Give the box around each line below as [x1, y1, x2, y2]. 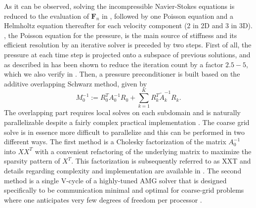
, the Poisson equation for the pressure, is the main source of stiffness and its [4, 30, 237, 40]
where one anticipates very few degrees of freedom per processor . [4, 194, 202, 205]
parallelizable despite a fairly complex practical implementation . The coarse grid [4, 117, 250, 127]
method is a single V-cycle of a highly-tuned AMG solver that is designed [4, 175, 227, 185]
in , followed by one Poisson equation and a [102, 10, 234, 21]
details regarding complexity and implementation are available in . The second [4, 166, 242, 176]
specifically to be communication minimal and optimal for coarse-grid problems [4, 185, 244, 195]
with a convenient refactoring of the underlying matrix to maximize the [35, 146, 252, 156]
